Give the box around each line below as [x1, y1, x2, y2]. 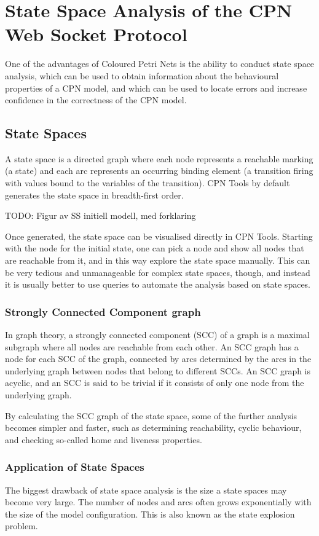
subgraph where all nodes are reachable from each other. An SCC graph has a [5, 340, 299, 353]
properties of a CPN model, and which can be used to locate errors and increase [5, 81, 307, 94]
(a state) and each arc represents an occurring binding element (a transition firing [5, 164, 313, 177]
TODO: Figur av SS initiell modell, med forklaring [5, 209, 196, 222]
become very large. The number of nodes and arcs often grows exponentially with [5, 495, 312, 508]
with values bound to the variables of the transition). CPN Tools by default [5, 176, 290, 189]
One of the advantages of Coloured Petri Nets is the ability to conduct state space [5, 57, 315, 70]
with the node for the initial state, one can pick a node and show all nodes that [5, 242, 304, 254]
